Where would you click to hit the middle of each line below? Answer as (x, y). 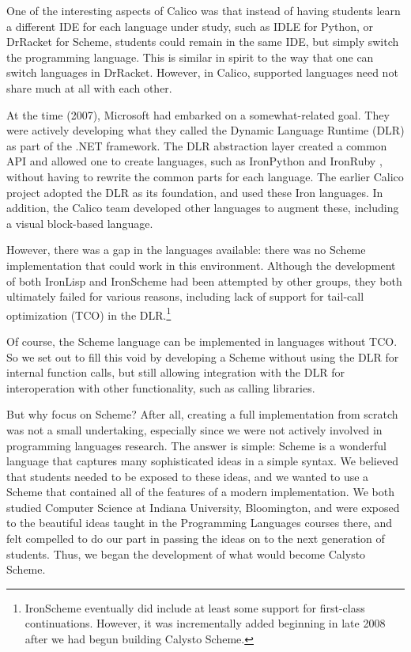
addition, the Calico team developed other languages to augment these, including (203, 208)
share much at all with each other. (89, 87)
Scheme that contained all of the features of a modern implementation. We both (200, 492)
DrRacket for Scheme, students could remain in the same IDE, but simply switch (203, 42)
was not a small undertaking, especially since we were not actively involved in (194, 429)
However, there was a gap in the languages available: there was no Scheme (186, 250)
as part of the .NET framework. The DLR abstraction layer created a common (197, 145)
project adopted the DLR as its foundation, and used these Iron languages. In (195, 192)
